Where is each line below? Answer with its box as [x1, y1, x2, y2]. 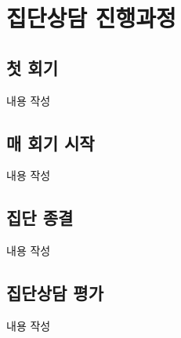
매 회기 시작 [6, 130, 95, 154]
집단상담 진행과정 [6, 2, 176, 34]
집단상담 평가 [6, 281, 103, 305]
